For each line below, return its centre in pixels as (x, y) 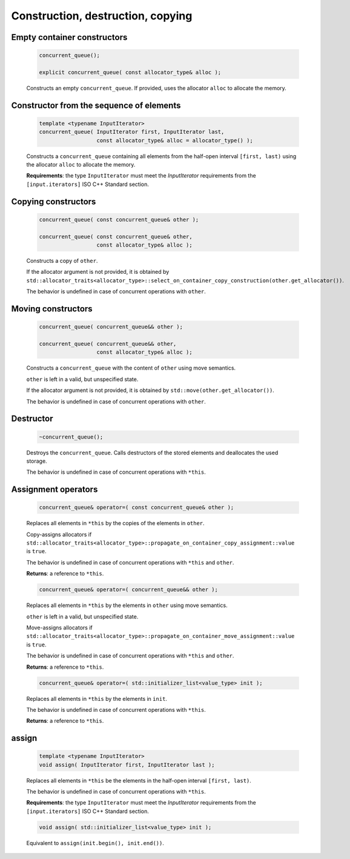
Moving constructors (52, 309)
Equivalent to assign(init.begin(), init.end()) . (95, 843)
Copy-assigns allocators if (59, 534)
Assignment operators (54, 490)
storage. (37, 461)
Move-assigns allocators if (60, 628)
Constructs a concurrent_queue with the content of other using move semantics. (131, 368)
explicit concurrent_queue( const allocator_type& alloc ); (130, 72)
